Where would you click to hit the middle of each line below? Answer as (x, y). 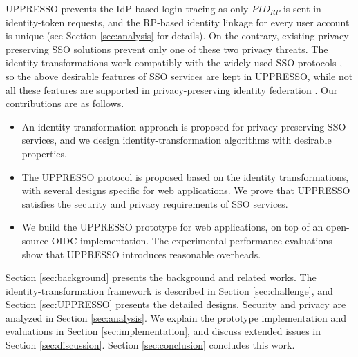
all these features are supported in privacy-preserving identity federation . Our (172, 89)
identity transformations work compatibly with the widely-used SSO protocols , (174, 62)
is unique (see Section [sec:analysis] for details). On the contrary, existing (160, 36)
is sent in (302, 8)
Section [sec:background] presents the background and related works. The (161, 277)
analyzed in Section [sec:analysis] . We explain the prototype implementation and (176, 317)
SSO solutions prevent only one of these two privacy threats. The (190, 49)
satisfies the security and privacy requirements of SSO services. (155, 203)
